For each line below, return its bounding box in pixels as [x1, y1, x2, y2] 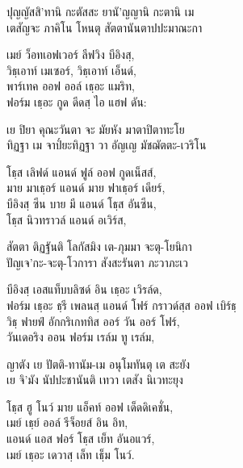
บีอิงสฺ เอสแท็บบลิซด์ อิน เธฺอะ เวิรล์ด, [6, 281, 162, 298]
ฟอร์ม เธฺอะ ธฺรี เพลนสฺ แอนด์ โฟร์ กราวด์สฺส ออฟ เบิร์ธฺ [6, 296, 237, 313]
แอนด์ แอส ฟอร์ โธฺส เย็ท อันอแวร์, [6, 430, 155, 447]
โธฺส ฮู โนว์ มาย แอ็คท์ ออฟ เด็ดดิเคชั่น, [6, 398, 174, 415]
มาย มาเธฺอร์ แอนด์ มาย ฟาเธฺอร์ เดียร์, [6, 179, 165, 196]
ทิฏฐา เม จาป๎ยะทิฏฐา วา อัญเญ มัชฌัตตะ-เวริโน [6, 136, 207, 153]
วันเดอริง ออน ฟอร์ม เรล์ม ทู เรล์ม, [6, 328, 155, 345]
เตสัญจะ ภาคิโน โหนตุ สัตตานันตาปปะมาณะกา [6, 19, 203, 36]
